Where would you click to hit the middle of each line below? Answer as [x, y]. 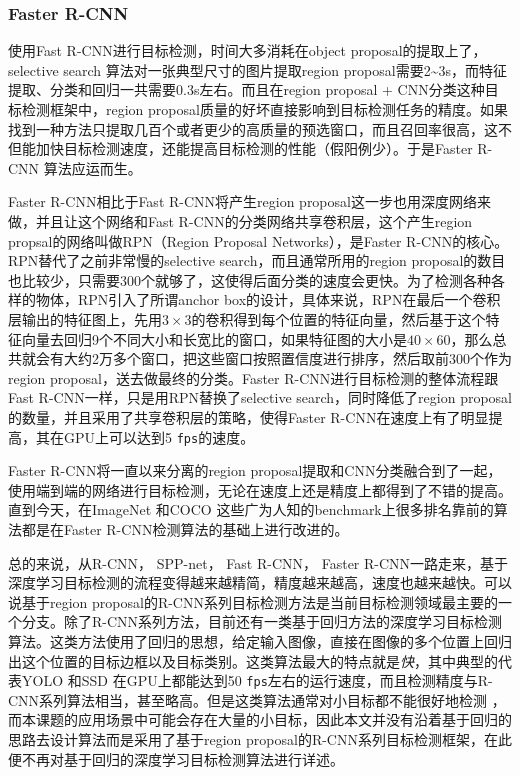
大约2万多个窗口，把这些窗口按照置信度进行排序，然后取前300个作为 [287, 358]
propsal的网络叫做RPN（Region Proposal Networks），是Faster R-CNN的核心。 [258, 240]
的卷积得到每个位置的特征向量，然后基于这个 [338, 318]
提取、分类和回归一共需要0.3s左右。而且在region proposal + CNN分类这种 [246, 89]
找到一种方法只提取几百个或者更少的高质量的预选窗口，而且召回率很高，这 [253, 128]
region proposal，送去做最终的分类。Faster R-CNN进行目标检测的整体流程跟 [253, 377]
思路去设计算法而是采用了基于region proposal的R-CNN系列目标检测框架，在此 [260, 738]
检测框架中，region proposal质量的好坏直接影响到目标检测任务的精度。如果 [264, 109]
